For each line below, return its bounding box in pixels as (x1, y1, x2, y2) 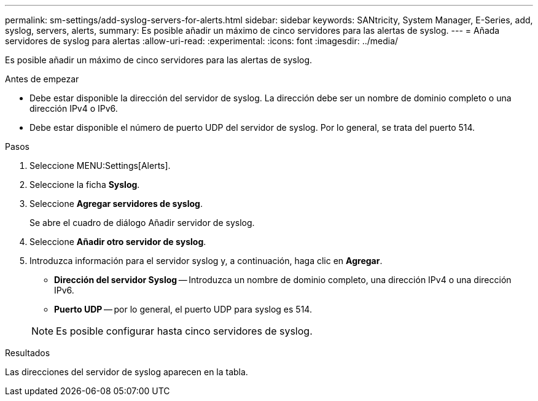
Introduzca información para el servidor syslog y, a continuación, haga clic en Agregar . (29, 255, 383, 266)
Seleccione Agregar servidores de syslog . (29, 198, 203, 209)
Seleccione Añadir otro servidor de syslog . (29, 236, 206, 247)
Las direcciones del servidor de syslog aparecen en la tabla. (5, 367, 248, 377)
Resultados (5, 348, 50, 358)
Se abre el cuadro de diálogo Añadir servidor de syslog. (29, 217, 255, 228)
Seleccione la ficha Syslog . (29, 179, 140, 190)
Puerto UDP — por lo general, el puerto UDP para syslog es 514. (54, 304, 312, 314)
